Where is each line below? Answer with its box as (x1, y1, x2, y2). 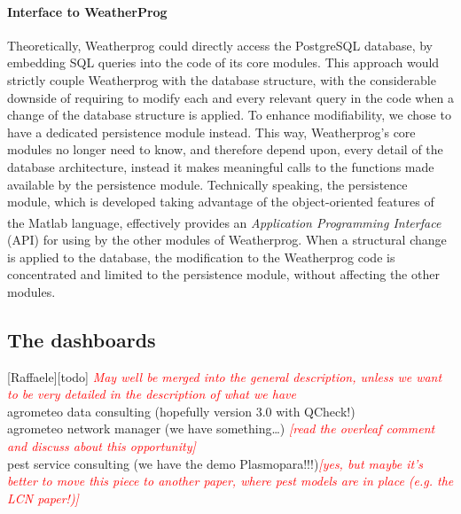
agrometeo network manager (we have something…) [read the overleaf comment (7, 419, 435, 438)
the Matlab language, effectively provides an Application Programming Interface (7, 213, 441, 231)
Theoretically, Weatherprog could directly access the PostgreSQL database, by (7, 35, 434, 54)
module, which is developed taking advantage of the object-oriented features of (7, 192, 434, 211)
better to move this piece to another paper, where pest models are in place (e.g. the (7, 471, 454, 490)
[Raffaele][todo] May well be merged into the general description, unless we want (7, 367, 442, 385)
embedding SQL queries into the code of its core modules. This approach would (7, 53, 440, 72)
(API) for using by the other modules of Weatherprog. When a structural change (7, 230, 447, 248)
